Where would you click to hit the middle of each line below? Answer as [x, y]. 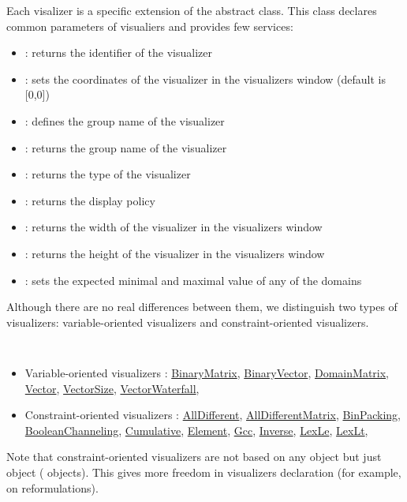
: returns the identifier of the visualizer [118, 52]
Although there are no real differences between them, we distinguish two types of [202, 307]
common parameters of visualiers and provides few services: [150, 26]
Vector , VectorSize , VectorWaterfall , [112, 388]
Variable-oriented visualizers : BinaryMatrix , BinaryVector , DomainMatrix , [207, 372]
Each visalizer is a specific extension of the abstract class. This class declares [192, 10]
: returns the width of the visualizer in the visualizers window [174, 227]
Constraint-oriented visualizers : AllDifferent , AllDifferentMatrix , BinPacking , [213, 415]
